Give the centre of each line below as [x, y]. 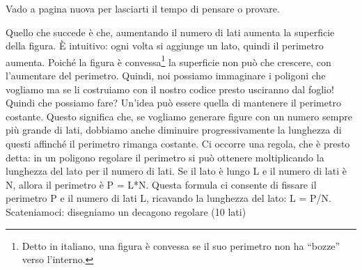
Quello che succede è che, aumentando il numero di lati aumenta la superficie [170, 32]
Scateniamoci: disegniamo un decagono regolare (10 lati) [126, 211]
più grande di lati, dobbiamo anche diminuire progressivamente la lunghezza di [174, 130]
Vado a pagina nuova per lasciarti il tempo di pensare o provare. [143, 8]
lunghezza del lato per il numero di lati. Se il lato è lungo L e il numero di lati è [176, 171]
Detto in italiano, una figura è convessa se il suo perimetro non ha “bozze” [181, 245]
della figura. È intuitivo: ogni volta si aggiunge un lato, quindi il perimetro [165, 46]
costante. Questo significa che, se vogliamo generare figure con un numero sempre [179, 116]
